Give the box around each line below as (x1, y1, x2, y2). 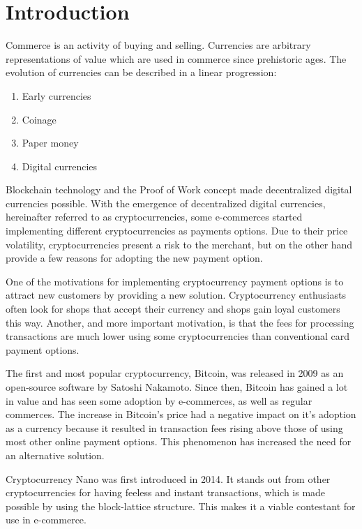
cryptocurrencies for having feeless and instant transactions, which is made (6, 485, 326, 500)
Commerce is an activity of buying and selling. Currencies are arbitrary (6, 38, 311, 52)
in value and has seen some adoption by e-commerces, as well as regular (6, 393, 312, 408)
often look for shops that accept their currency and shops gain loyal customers (6, 301, 340, 316)
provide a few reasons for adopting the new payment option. (6, 251, 263, 265)
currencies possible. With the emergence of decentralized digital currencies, (6, 195, 326, 210)
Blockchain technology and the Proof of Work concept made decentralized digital (6, 182, 352, 197)
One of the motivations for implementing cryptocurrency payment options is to (6, 274, 344, 288)
